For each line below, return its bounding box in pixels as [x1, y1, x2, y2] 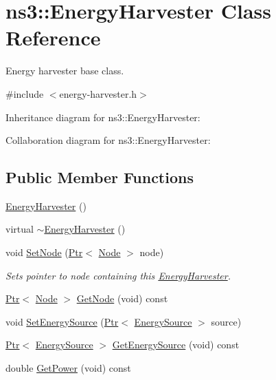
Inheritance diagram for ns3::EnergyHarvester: [5, 109, 200, 124]
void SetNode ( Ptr [5, 245, 83, 260]
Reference [5, 23, 101, 52]
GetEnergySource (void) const [112, 337, 240, 352]
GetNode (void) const [76, 291, 168, 306]
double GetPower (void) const [5, 361, 131, 375]
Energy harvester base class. [5, 63, 124, 78]
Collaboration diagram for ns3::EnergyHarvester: [5, 133, 211, 147]
